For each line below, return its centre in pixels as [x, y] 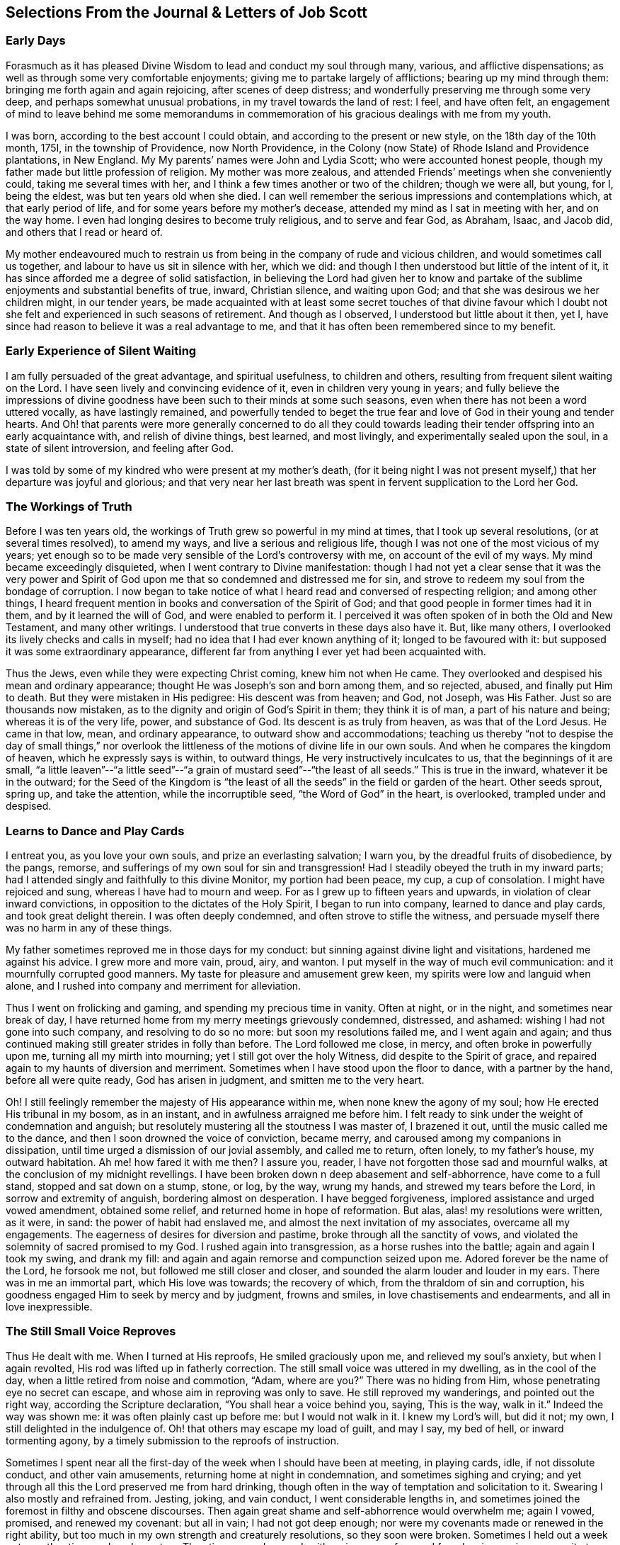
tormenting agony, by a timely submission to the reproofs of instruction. [173, 1440]
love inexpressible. [49, 1307]
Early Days [36, 41]
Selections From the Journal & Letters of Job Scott [186, 12]
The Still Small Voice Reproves [91, 1331]
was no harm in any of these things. [89, 928]
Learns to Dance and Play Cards [95, 831]
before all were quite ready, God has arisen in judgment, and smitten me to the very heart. [215, 1080]
